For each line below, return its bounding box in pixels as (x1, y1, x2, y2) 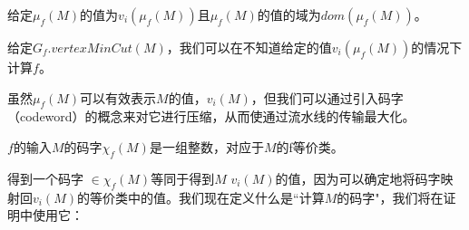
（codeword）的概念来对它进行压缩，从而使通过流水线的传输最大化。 (7, 107, 415, 126)
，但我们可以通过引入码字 (250, 88, 404, 107)
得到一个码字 (7, 168, 83, 187)
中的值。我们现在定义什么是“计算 (128, 187, 325, 206)
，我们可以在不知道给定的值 (166, 38, 332, 56)
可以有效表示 (80, 88, 157, 107)
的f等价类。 (276, 137, 344, 156)
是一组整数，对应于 (149, 137, 264, 156)
